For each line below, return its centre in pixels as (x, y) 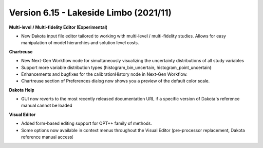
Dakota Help (22, 90)
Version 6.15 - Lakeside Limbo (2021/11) (90, 13)
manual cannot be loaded (47, 106)
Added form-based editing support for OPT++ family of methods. (86, 123)
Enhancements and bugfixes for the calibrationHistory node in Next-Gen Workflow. (104, 74)
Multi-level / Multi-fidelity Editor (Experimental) (58, 27)
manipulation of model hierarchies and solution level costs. (80, 43)
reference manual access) (47, 137)
